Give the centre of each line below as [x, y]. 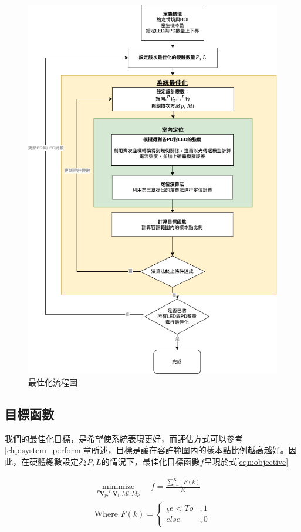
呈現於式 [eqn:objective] [246, 461]
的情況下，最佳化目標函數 [150, 461]
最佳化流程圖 [53, 382]
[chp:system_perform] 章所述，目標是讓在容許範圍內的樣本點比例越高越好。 [147, 450]
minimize [119, 487]
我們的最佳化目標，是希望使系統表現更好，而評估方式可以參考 [124, 438]
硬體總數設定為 [58, 461]
